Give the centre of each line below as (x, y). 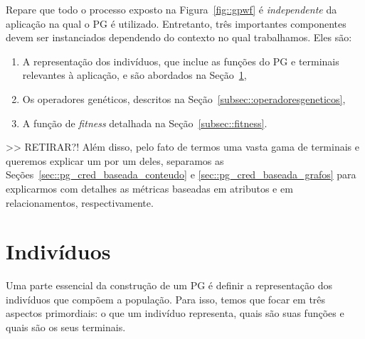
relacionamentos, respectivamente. (80, 202)
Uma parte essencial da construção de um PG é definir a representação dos (169, 285)
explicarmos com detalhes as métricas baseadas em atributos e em (149, 188)
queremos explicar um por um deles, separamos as (115, 160)
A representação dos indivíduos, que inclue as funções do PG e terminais (181, 61)
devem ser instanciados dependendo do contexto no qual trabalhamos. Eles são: (179, 37)
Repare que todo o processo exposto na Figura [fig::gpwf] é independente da (171, 9)
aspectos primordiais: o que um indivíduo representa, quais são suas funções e (175, 313)
